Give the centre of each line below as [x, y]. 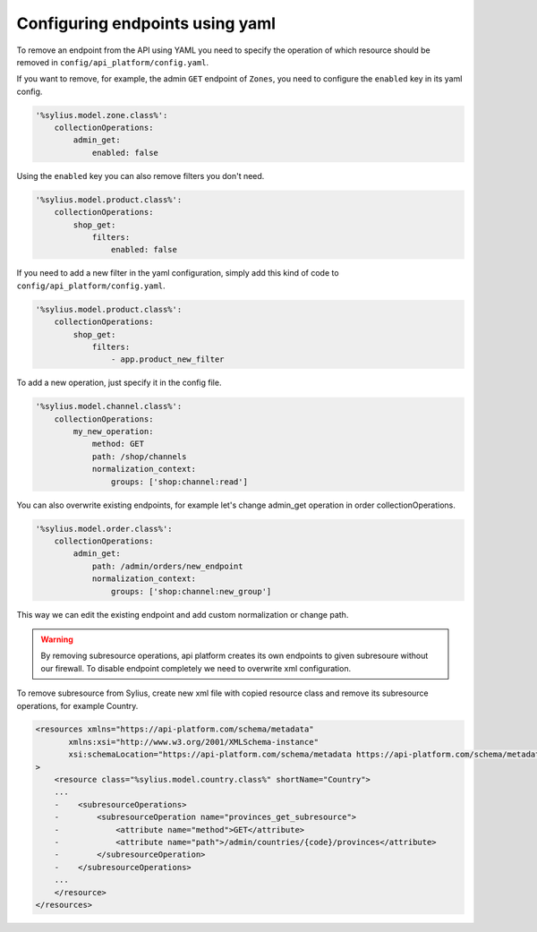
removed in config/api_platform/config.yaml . [113, 62]
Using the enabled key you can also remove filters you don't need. [141, 175]
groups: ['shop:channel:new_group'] [191, 591]
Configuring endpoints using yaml [146, 23]
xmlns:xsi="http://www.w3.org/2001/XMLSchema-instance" [194, 742]
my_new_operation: [113, 432]
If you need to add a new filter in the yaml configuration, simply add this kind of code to [178, 273]
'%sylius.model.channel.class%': [109, 406]
